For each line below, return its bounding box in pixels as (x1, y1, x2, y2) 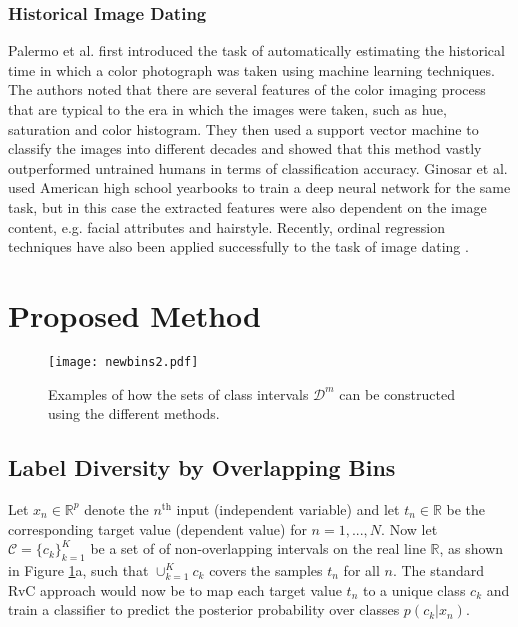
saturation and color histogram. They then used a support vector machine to (8, 118, 479, 139)
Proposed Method (8, 294, 261, 335)
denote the (84, 498, 149, 519)
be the (446, 498, 486, 519)
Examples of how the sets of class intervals (48, 383, 309, 404)
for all (343, 559, 380, 580)
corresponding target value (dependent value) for (8, 518, 307, 539)
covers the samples (209, 559, 323, 580)
